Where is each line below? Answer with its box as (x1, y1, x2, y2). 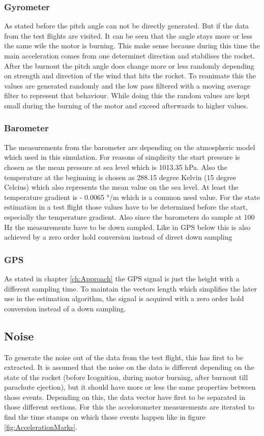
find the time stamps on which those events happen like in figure (4, 412, 206, 422)
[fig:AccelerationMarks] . (4, 421, 78, 432)
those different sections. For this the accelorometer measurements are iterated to (4, 401, 255, 412)
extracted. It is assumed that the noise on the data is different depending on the (4, 362, 254, 372)
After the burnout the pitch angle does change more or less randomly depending (4, 60, 254, 71)
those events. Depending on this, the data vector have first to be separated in (4, 391, 245, 402)
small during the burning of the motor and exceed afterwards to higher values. (4, 100, 248, 110)
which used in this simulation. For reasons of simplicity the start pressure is (4, 152, 240, 162)
